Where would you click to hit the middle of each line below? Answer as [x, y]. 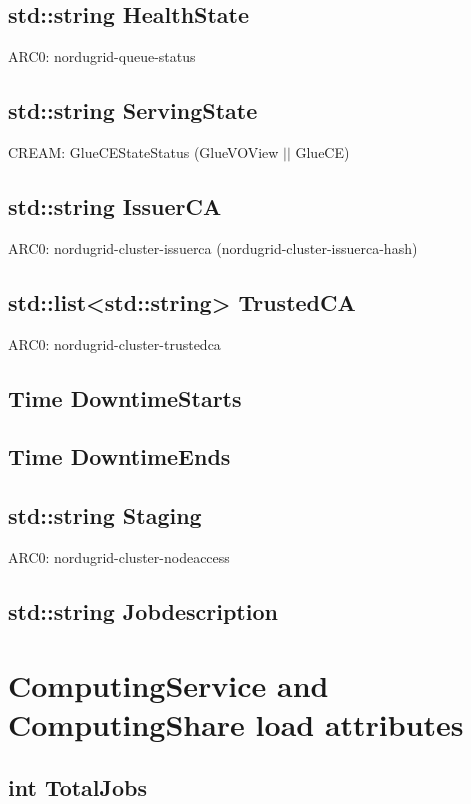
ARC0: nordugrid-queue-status [102, 56]
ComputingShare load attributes [236, 723]
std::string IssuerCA [115, 205]
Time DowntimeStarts [125, 397]
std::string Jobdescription [143, 610]
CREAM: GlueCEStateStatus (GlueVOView [143, 152]
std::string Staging [105, 515]
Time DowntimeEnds [119, 456]
